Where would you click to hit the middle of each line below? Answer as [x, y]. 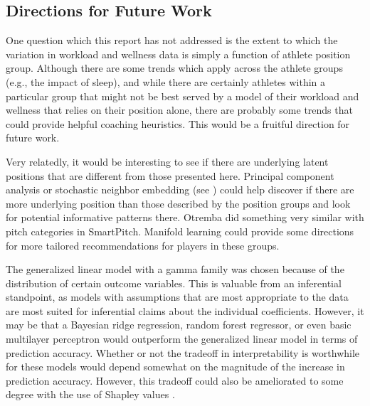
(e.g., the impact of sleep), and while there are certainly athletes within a [166, 81]
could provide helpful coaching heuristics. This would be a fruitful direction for [178, 123]
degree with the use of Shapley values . [90, 394]
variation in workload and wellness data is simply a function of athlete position [178, 54]
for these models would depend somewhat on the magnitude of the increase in [175, 367]
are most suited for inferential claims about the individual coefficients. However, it [185, 310]
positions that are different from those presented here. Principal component [170, 175]
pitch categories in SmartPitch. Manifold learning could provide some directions [180, 231]
